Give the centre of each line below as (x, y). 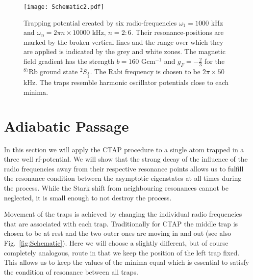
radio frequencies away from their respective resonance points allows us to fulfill (124, 168)
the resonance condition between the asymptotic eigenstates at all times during (123, 178)
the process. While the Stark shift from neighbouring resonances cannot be (116, 187)
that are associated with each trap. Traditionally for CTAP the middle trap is (121, 223)
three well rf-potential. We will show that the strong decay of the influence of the (126, 159)
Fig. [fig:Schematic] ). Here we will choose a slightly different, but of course (116, 242)
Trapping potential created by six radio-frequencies (100, 22)
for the (214, 61)
